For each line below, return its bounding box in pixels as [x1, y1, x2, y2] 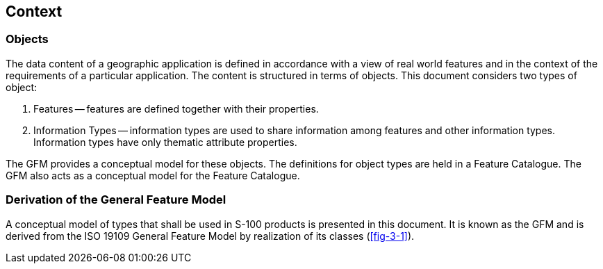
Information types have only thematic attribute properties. [33, 136, 297, 148]
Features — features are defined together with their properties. [33, 102, 319, 115]
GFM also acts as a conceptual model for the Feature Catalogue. [6, 169, 300, 181]
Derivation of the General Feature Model [6, 193, 226, 207]
